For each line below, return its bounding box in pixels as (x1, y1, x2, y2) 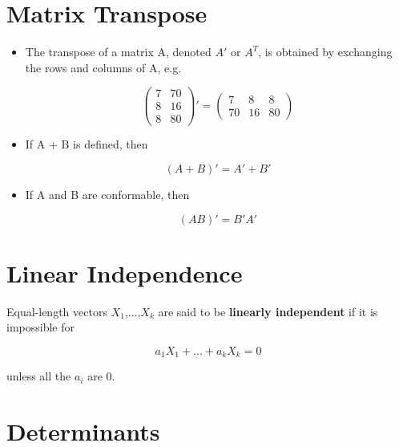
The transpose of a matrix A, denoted (25, 43, 212, 60)
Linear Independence (6, 256, 243, 289)
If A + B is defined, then (25, 136, 148, 152)
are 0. (87, 368, 115, 384)
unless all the (6, 368, 71, 384)
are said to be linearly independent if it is (158, 303, 378, 319)
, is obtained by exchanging (258, 43, 393, 60)
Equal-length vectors (6, 303, 107, 319)
